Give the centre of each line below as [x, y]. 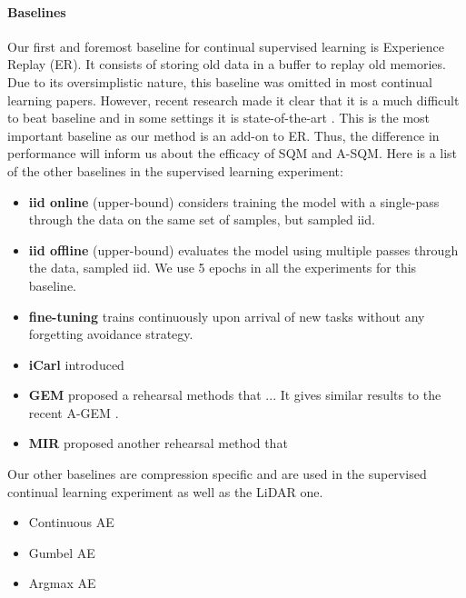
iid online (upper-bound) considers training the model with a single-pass [234, 201]
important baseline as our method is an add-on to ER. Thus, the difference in [223, 135]
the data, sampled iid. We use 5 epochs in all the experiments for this [223, 268]
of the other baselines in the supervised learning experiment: [175, 170]
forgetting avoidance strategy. [111, 334]
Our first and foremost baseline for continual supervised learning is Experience [226, 46]
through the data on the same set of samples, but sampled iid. [202, 219]
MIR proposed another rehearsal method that [158, 443]
